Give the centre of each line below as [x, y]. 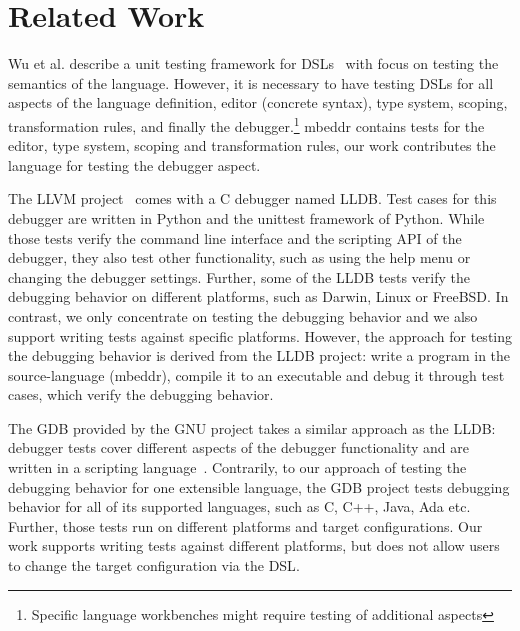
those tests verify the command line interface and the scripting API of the [235, 237]
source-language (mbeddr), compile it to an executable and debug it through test [256, 374]
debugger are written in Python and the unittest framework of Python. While [246, 217]
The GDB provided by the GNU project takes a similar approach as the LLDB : [252, 427]
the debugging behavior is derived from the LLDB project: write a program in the [259, 355]
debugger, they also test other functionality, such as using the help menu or [239, 257]
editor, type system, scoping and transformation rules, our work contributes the [252, 145]
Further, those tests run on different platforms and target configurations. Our [245, 525]
